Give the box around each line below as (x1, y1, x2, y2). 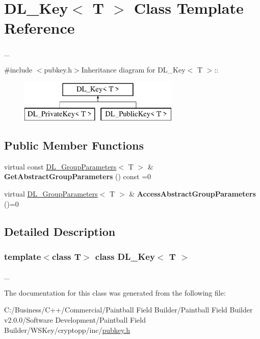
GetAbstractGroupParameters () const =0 (4, 171, 151, 182)
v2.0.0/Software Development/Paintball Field (4, 314, 146, 325)
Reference (4, 17, 75, 38)
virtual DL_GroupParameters (4, 188, 98, 199)
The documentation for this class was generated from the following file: (4, 287, 226, 298)
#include (4, 64, 33, 75)
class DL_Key (95, 250, 155, 262)
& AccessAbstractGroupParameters (129, 188, 256, 199)
